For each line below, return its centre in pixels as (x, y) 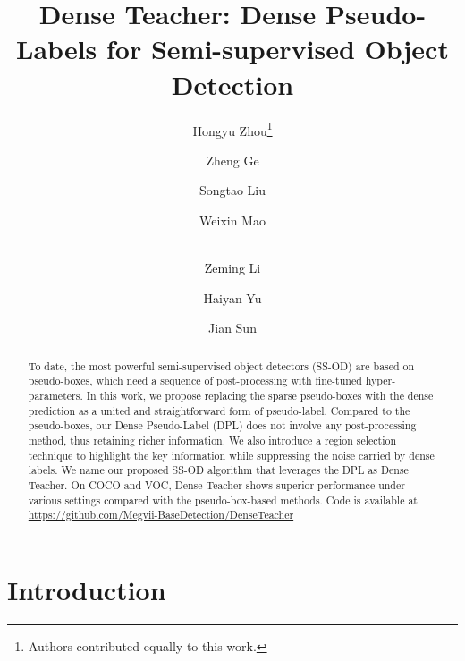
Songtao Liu (232, 190)
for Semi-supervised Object (278, 49)
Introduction (87, 589)
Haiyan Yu (232, 297)
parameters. (55, 396)
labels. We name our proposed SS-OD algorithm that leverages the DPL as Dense (218, 470)
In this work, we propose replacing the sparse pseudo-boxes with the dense (260, 396)
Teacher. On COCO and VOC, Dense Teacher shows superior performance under (216, 484)
